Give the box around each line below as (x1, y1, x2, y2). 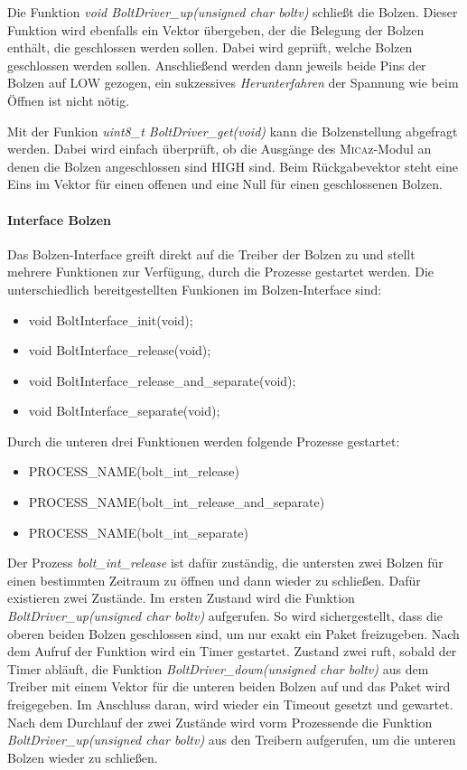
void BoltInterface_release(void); (28, 341, 211, 360)
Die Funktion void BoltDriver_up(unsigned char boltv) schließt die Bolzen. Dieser (7, 3, 458, 21)
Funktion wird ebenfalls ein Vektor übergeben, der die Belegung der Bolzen (7, 20, 425, 39)
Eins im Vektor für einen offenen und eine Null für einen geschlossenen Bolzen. (7, 174, 443, 193)
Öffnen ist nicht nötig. (7, 90, 130, 109)
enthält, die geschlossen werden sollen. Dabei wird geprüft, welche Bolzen (7, 38, 413, 57)
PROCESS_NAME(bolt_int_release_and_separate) (28, 493, 325, 512)
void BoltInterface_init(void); (28, 310, 193, 329)
